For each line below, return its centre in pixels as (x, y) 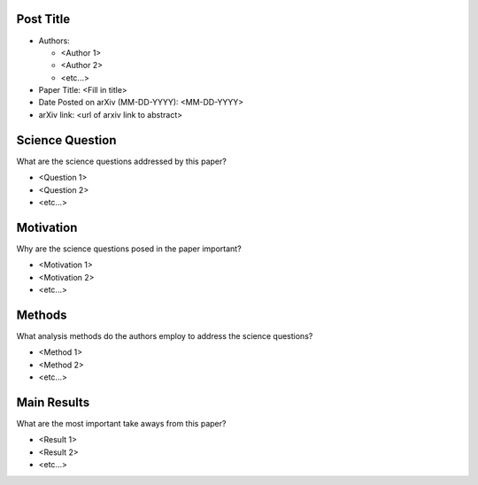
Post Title (43, 19)
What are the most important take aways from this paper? (121, 423)
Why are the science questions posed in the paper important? (129, 249)
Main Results (53, 402)
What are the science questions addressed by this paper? (122, 161)
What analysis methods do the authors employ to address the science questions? (165, 335)
